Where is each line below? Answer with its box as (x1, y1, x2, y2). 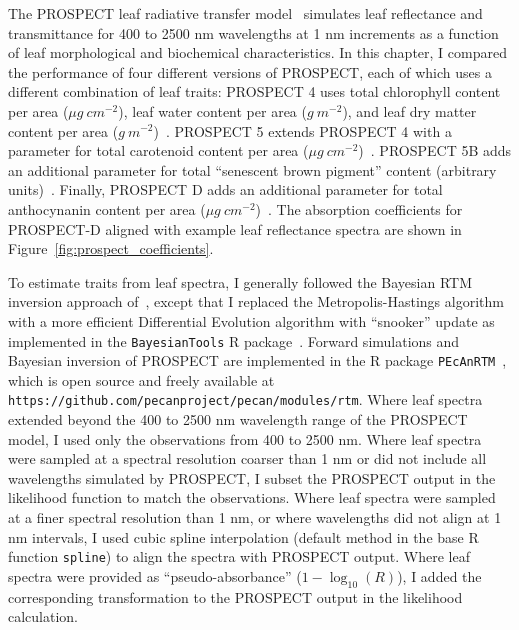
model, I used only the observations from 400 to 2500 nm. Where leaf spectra (8, 428, 482, 449)
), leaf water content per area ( (118, 100, 307, 121)
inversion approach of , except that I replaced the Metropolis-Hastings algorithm (8, 291, 504, 312)
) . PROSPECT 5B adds (358, 140, 512, 161)
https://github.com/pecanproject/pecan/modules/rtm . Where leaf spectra (8, 389, 483, 410)
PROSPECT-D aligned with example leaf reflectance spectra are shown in (8, 218, 462, 239)
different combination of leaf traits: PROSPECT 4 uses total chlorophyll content (8, 81, 501, 102)
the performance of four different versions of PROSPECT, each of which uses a (8, 61, 492, 82)
